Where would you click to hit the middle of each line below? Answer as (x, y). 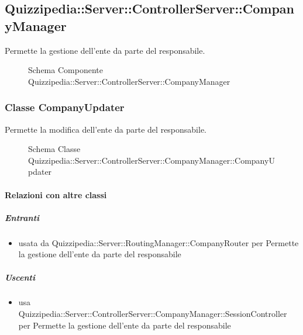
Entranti (22, 217)
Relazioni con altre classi (56, 194)
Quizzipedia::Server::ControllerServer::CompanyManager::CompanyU (151, 160)
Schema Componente (66, 70)
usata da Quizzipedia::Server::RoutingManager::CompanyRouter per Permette (159, 242)
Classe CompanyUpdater (65, 107)
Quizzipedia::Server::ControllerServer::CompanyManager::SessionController (153, 314)
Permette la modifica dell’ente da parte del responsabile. (106, 129)
